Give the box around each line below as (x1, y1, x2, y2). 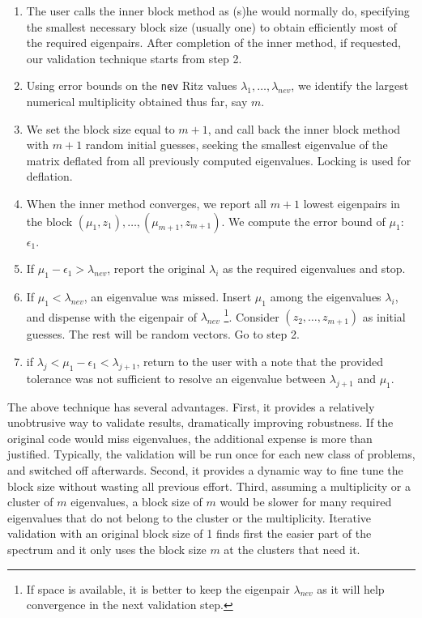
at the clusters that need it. (224, 540, 360, 557)
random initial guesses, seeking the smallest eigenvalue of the (85, 136, 388, 153)
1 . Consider (224, 305, 279, 325)
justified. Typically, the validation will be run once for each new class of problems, (7, 445, 416, 462)
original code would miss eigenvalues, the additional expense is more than (7, 429, 373, 446)
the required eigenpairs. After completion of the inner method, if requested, (26, 34, 401, 51)
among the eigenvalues (270, 288, 382, 305)
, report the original (107, 260, 206, 277)
